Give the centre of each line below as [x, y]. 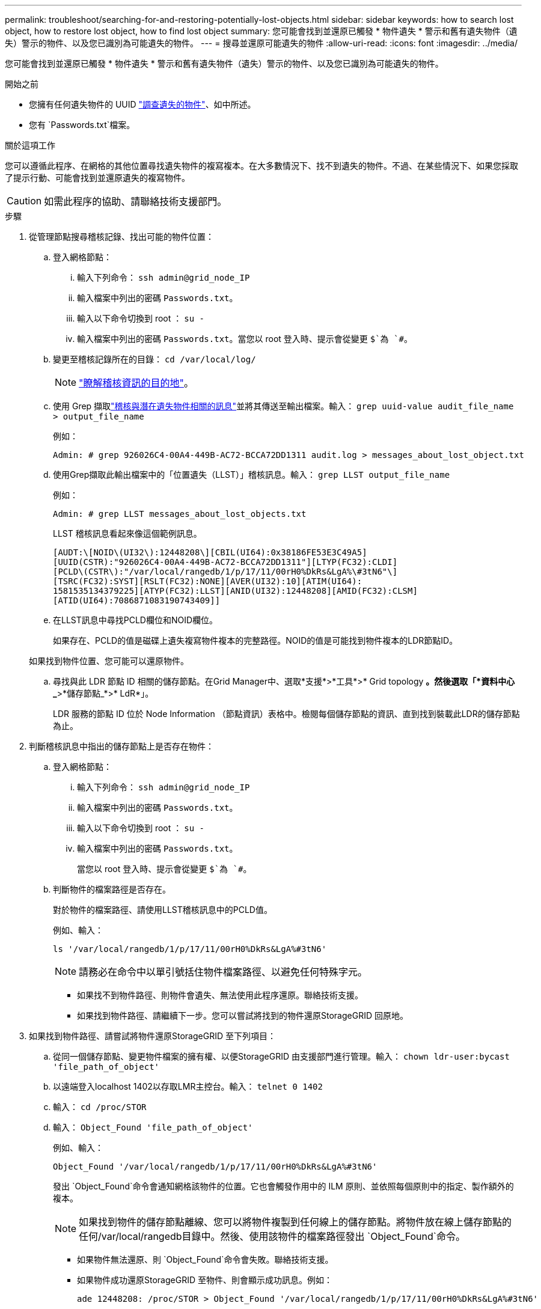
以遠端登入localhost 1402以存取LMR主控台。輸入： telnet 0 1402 [188, 1086]
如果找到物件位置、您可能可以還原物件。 [109, 661]
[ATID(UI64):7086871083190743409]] [137, 600]
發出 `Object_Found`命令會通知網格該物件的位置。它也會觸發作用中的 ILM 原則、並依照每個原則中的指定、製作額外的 [283, 1186]
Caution [24, 201]
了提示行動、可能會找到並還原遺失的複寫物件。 [97, 178]
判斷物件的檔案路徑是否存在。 [112, 889]
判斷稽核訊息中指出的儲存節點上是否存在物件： [121, 746]
